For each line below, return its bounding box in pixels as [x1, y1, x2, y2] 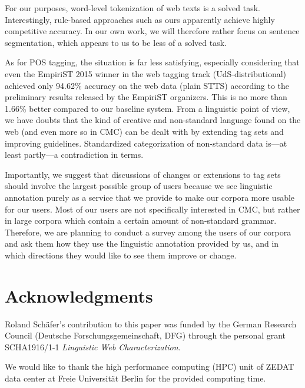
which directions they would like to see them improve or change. [5, 248, 237, 261]
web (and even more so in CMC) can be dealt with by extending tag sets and [5, 125, 284, 137]
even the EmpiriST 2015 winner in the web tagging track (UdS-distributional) [5, 67, 287, 79]
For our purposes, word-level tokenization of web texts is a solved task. [5, 2, 261, 14]
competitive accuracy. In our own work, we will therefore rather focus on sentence [5, 25, 300, 37]
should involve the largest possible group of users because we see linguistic [5, 180, 273, 192]
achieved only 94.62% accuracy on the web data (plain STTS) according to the [5, 79, 290, 91]
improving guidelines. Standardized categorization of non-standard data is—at [5, 137, 287, 149]
